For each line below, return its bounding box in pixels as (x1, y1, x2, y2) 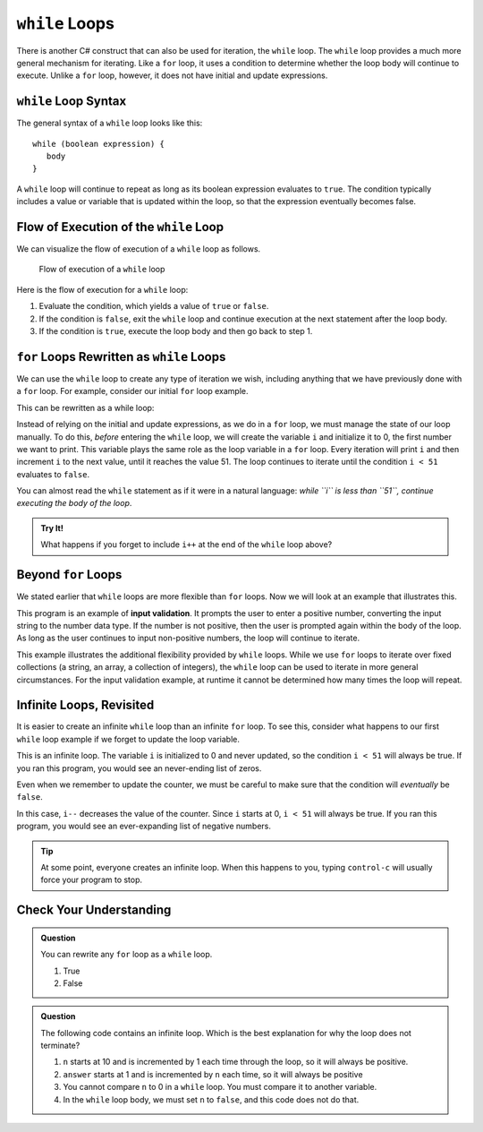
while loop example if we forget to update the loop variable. (16, 733, 241, 744)
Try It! (40, 522, 64, 533)
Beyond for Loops (16, 567, 123, 582)
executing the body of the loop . (16, 498, 132, 509)
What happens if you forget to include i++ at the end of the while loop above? (40, 539, 333, 550)
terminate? (40, 1040, 80, 1051)
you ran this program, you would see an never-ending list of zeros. (16, 762, 262, 774)
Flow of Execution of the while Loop (16, 219, 224, 235)
